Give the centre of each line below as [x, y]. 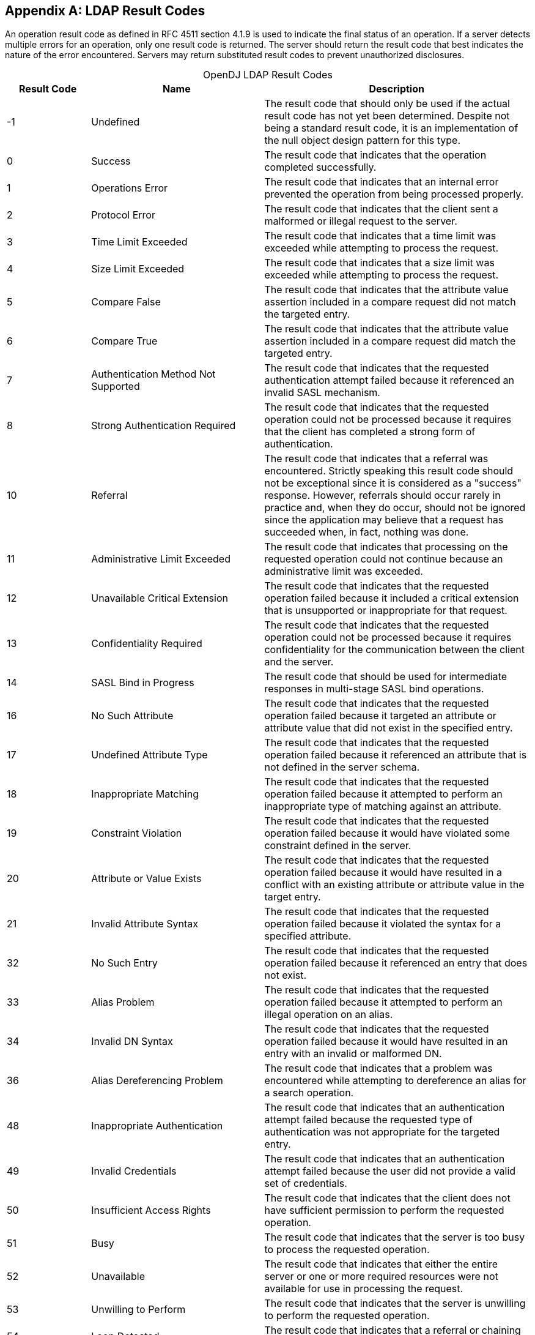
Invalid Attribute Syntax [145, 924]
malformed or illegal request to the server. [361, 221]
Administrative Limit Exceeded [161, 559]
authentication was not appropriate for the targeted [382, 1132]
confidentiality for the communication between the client [394, 650]
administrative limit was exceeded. [344, 571]
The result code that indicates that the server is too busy [395, 1237]
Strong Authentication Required [164, 426]
